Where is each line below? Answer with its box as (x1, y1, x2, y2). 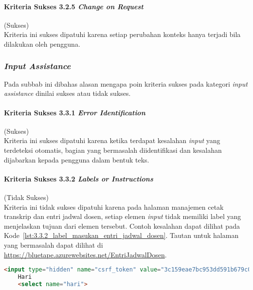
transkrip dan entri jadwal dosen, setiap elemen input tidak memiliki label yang (4, 211, 241, 221)
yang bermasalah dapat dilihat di (4, 239, 103, 250)
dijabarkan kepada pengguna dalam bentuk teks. (4, 154, 149, 164)
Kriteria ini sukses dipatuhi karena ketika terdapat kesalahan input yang (4, 135, 220, 145)
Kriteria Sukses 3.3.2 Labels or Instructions (4, 173, 153, 183)
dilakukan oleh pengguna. (4, 38, 80, 49)
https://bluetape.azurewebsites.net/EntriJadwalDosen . (4, 249, 167, 259)
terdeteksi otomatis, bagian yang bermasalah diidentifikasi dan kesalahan (4, 145, 222, 155)
